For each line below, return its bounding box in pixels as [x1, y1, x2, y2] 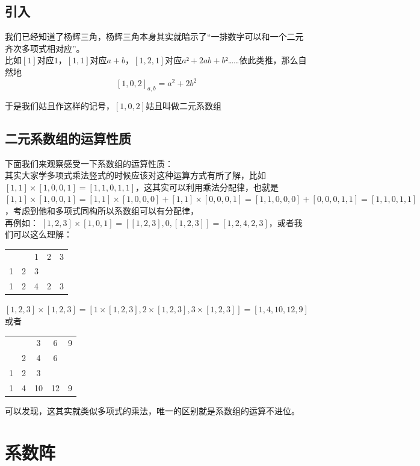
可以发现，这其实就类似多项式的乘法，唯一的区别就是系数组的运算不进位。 [5, 404, 300, 417]
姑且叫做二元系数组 [146, 99, 222, 112]
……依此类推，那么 [227, 54, 298, 66]
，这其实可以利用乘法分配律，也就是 [135, 180, 279, 193]
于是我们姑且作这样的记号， [5, 99, 114, 112]
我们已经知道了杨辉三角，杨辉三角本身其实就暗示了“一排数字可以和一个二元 [5, 30, 304, 43]
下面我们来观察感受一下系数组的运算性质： [5, 157, 173, 169]
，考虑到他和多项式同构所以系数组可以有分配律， [5, 204, 199, 217]
